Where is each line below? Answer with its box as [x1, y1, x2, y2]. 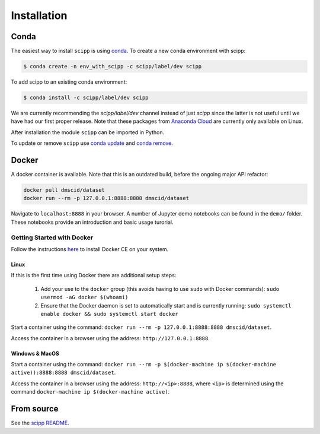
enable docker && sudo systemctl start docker [40, 311, 178, 317]
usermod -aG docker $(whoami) [40, 294, 129, 301]
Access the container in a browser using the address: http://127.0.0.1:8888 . [11, 334, 210, 341]
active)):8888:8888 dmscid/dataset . [11, 369, 116, 376]
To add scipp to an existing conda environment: [11, 78, 127, 85]
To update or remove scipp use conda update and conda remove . [11, 140, 173, 147]
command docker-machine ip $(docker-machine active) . [11, 388, 170, 395]
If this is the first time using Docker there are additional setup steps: [11, 272, 177, 279]
